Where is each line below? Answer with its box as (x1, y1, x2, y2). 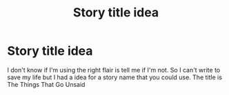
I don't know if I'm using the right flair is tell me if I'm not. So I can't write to (7, 66, 221, 74)
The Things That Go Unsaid (7, 80, 86, 88)
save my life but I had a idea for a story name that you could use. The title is (7, 73, 223, 81)
